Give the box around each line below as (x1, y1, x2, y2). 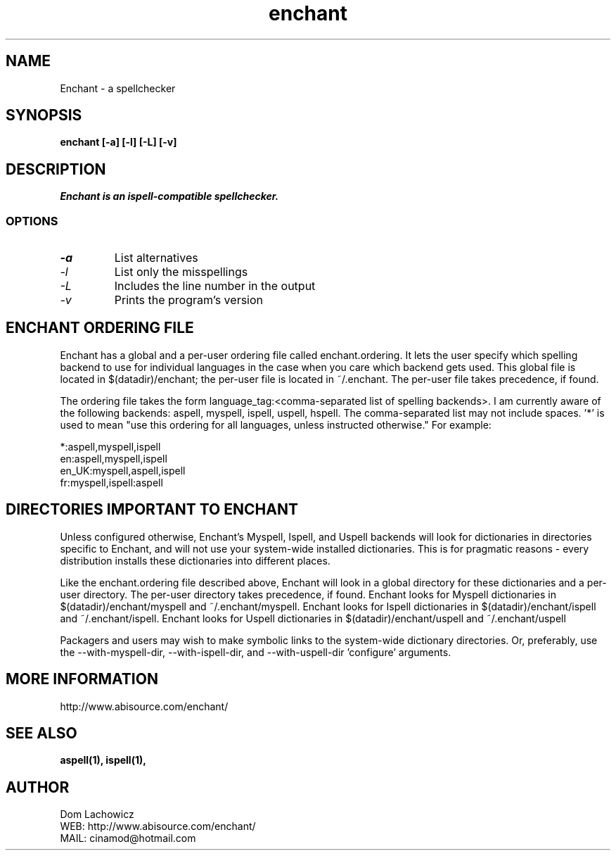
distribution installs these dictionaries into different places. (60, 554, 331, 567)
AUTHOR (6, 778, 70, 796)
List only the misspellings (114, 265, 248, 279)
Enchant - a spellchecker (60, 82, 176, 94)
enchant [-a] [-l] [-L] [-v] (60, 136, 177, 149)
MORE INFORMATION (6, 670, 158, 688)
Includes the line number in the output (114, 279, 316, 294)
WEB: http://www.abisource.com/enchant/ (60, 820, 256, 833)
